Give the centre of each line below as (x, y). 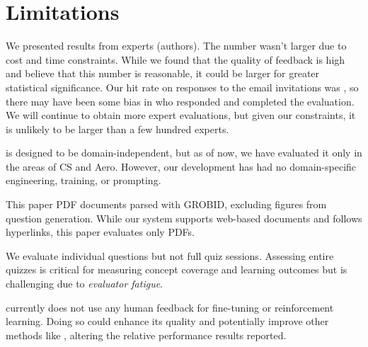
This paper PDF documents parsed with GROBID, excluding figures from (166, 204)
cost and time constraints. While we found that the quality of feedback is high (176, 59)
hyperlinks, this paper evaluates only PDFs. (100, 232)
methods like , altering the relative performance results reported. (146, 335)
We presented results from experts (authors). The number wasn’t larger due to (176, 46)
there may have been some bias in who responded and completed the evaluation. (180, 101)
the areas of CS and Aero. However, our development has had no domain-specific (181, 166)
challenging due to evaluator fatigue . (85, 284)
